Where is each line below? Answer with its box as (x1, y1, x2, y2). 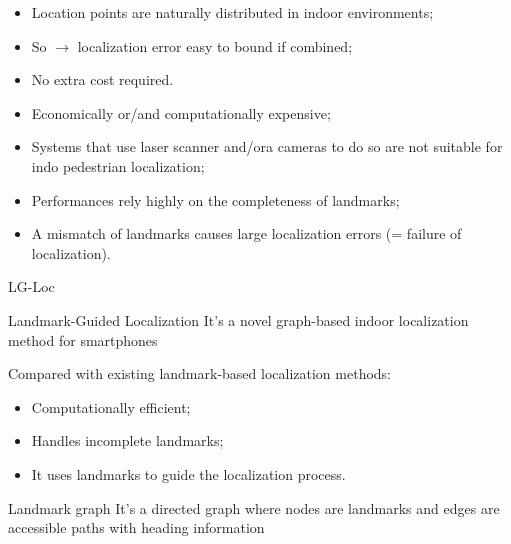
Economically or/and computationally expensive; (31, 102, 331, 123)
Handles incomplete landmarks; (31, 430, 224, 451)
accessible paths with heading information (8, 517, 265, 538)
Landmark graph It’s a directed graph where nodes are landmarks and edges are (8, 497, 500, 518)
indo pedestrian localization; (31, 155, 205, 176)
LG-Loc (8, 276, 55, 297)
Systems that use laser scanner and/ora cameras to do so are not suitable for (31, 136, 503, 157)
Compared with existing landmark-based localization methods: (8, 363, 391, 384)
